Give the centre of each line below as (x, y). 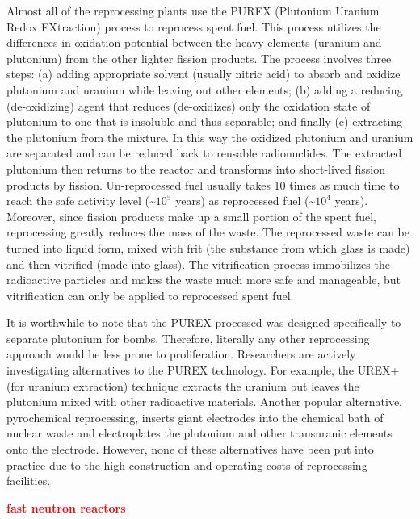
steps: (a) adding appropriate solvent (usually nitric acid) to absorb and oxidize (204, 74)
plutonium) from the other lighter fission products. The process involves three (199, 58)
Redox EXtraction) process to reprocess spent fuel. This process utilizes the (194, 26)
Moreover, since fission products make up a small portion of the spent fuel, (191, 216)
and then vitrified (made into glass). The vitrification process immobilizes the (198, 264)
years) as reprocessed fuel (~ (246, 201)
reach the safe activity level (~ (81, 201)
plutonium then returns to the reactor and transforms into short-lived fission (196, 168)
